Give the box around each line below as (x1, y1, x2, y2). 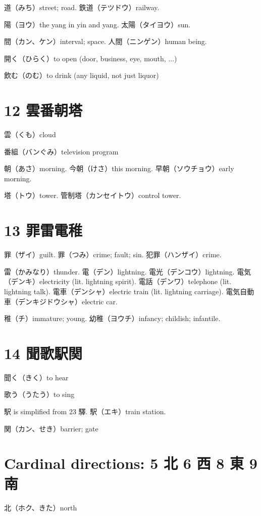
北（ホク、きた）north (4, 502, 77, 512)
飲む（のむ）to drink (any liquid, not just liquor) (4, 70, 159, 81)
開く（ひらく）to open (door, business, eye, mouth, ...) (4, 53, 177, 63)
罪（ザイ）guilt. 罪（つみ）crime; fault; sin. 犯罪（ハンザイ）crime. (4, 249, 222, 260)
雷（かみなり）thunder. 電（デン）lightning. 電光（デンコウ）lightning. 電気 (4, 266, 251, 276)
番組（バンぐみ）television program (4, 146, 119, 156)
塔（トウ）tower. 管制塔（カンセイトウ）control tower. (4, 190, 181, 201)
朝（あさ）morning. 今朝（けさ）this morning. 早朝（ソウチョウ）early (4, 163, 234, 174)
